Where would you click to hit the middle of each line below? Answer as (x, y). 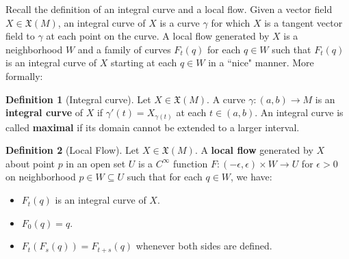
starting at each (144, 63)
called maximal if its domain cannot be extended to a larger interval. (153, 127)
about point (30, 163)
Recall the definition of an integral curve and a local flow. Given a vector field (169, 9)
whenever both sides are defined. (204, 246)
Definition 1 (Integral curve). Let (78, 99)
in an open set (96, 163)
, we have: (251, 177)
